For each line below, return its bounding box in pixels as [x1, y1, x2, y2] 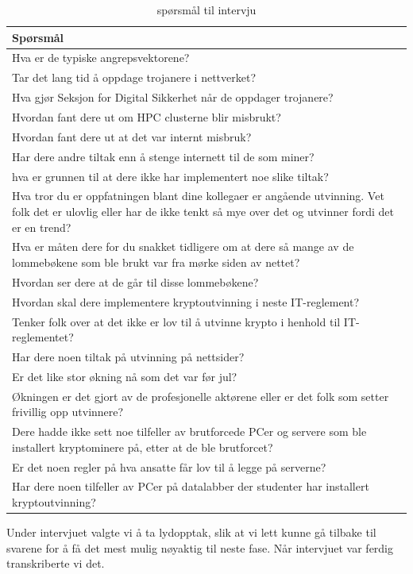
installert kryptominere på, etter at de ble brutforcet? [12, 438, 273, 455]
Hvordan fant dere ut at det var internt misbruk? [12, 128, 252, 144]
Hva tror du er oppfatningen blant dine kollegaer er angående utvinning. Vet [12, 187, 384, 204]
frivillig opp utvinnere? [12, 403, 124, 420]
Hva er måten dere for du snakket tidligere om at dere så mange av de [12, 238, 354, 255]
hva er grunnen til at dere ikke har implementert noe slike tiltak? [12, 168, 329, 184]
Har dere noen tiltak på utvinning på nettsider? [12, 348, 245, 364]
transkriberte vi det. [6, 555, 105, 572]
